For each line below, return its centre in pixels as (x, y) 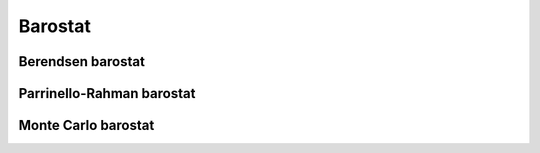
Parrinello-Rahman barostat (107, 93)
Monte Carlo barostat (86, 125)
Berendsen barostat (81, 61)
